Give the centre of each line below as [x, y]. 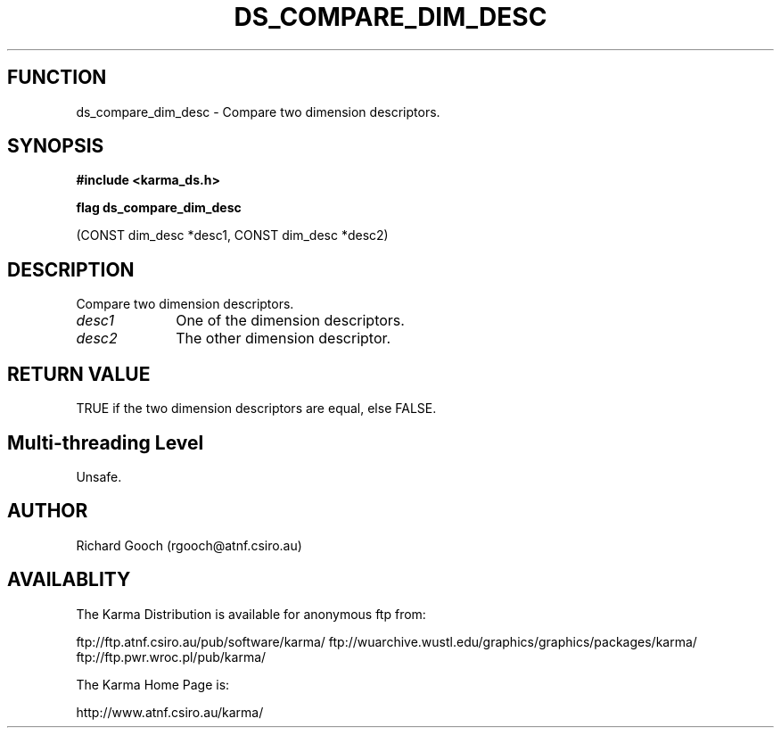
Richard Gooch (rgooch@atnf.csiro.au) [189, 545]
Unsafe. [99, 476]
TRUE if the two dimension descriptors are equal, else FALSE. [256, 409]
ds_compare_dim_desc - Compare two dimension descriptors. [258, 111]
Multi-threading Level [106, 442]
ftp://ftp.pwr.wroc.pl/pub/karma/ [171, 657]
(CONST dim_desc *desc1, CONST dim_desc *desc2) [232, 235]
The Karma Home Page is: [153, 684]
